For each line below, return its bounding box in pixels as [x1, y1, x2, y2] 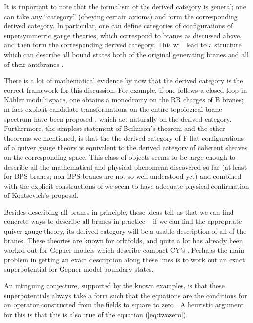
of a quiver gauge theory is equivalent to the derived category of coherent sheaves [4, 142, 248, 152]
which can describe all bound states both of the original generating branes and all [4, 49, 249, 59]
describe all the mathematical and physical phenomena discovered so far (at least [4, 161, 247, 172]
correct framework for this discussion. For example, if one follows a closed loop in [4, 85, 247, 95]
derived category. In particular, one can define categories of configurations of [4, 21, 233, 31]
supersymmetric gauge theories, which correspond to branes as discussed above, [4, 30, 242, 40]
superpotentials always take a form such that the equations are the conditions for [4, 290, 247, 300]
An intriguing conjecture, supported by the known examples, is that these [4, 280, 225, 291]
